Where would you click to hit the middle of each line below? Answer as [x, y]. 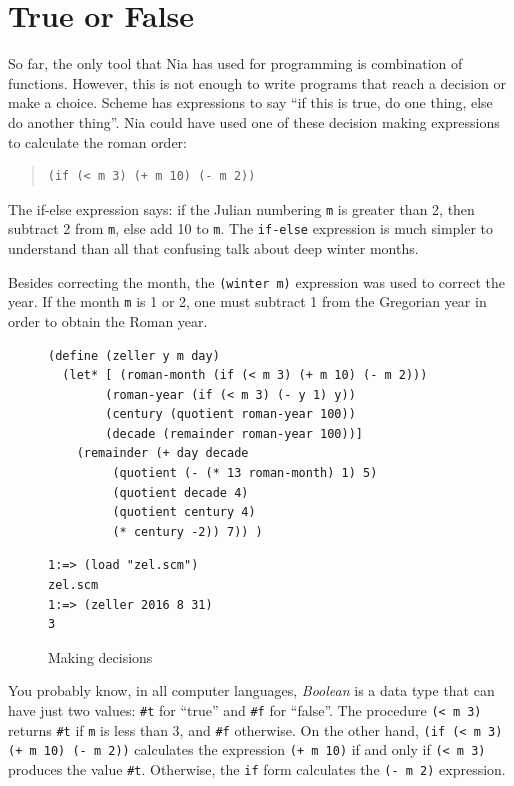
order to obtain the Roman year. [108, 320]
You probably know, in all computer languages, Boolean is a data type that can [251, 690]
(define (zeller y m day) [134, 355]
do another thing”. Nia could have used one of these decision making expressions [254, 121]
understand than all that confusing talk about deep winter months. [213, 248]
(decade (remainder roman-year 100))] [234, 433]
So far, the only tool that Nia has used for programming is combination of [235, 63]
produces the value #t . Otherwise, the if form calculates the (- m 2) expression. [257, 768]
